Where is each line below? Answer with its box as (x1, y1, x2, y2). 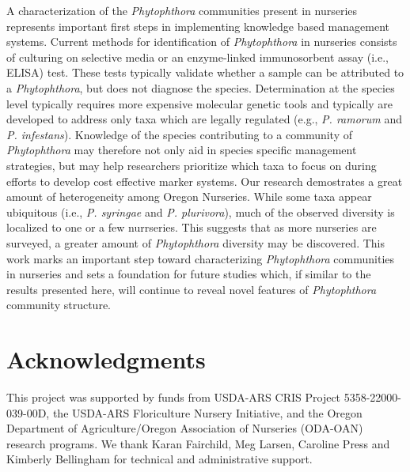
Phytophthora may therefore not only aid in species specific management (6, 142, 357, 158)
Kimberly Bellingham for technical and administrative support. (6, 451, 313, 467)
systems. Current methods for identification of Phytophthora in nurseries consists (6, 33, 397, 50)
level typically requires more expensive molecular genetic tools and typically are (6, 95, 393, 111)
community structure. (6, 296, 111, 313)
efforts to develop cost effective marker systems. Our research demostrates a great (6, 172, 403, 189)
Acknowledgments (6, 343, 206, 376)
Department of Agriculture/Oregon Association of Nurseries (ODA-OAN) (6, 420, 363, 436)
